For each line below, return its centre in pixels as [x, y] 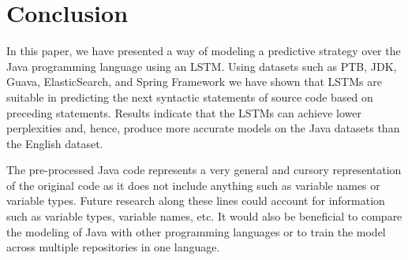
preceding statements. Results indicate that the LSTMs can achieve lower [184, 112]
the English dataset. [55, 143]
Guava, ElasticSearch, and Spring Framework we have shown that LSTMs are [194, 82]
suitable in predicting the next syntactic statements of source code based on [190, 97]
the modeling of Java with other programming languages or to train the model [196, 231]
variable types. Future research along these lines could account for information [196, 201]
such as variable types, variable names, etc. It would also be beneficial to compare [204, 216]
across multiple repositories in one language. [113, 247]
